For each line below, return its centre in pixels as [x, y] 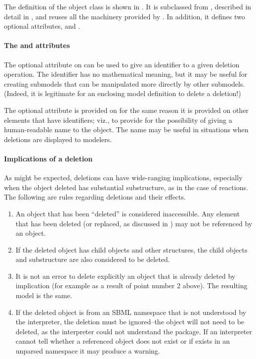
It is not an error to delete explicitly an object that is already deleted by [126, 276]
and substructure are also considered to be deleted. [93, 259]
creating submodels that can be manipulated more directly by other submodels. [125, 83]
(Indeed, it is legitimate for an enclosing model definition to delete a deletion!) [123, 93]
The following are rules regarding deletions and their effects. [95, 197]
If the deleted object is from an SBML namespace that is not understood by [131, 312]
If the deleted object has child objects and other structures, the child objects [131, 249]
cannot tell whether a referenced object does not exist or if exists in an [123, 341]
